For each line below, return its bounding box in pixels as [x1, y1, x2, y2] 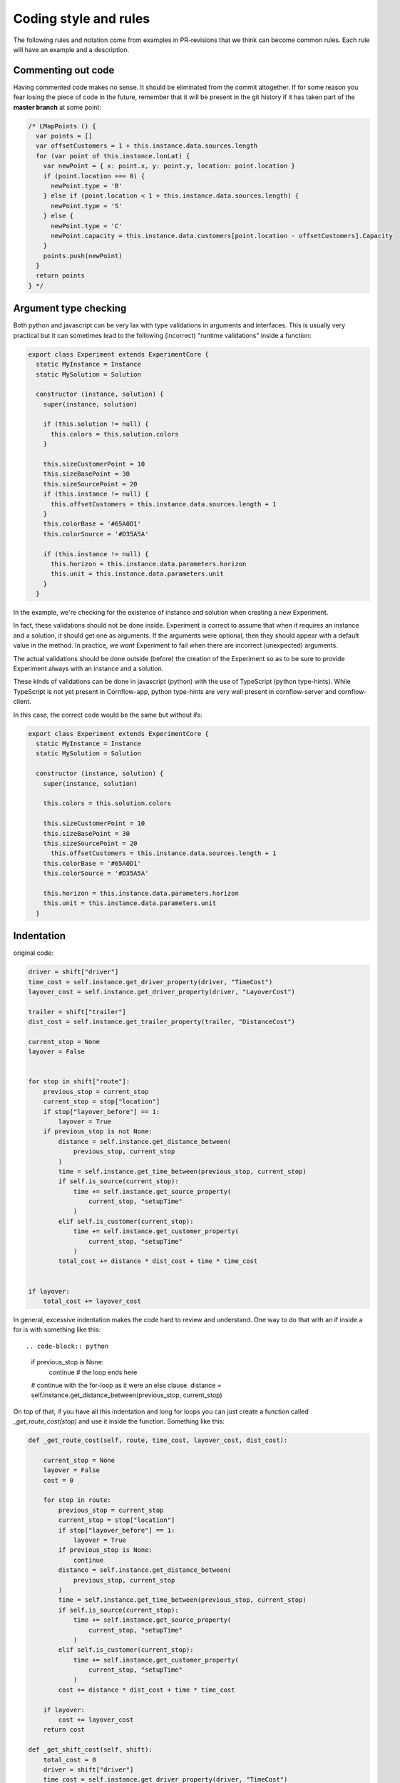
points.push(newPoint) [43, 252, 123, 260]
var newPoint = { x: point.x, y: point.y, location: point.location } [43, 162, 296, 170]
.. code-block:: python [26, 1342, 109, 1350]
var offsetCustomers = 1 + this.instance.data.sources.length [36, 142, 258, 150]
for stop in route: [43, 1496, 112, 1504]
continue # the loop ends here [48, 1368, 138, 1376]
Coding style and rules [13, 11, 150, 26]
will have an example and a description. [13, 45, 130, 53]
